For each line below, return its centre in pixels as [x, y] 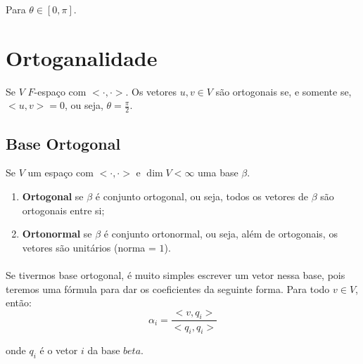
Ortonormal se [57, 234]
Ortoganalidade [82, 57]
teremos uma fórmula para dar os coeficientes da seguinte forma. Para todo [168, 288]
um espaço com [60, 173]
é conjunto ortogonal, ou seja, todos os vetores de [202, 196]
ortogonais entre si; [63, 210]
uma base [218, 173]
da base [104, 350]
